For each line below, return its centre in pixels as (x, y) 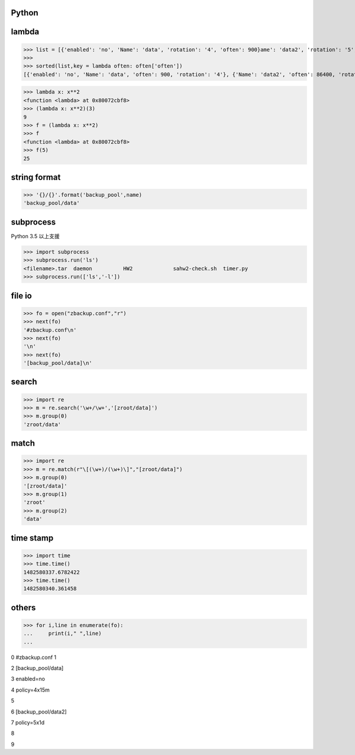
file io (21, 295)
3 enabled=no (28, 679)
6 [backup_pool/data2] (39, 712)
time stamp (32, 538)
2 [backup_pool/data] (37, 668)
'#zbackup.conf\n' (50, 330)
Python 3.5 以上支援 (35, 236)
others (23, 607)
